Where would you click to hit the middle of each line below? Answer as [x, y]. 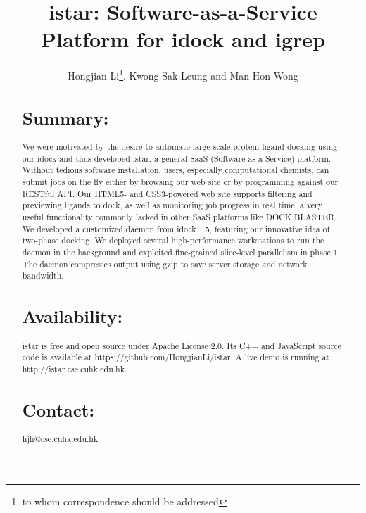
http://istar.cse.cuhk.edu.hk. [75, 368]
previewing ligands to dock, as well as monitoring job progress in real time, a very [172, 205]
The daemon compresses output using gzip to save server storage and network [165, 264]
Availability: [72, 316]
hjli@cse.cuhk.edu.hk [60, 439]
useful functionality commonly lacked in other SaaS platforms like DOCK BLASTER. [179, 217]
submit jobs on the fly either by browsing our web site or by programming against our [180, 182]
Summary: [65, 117]
